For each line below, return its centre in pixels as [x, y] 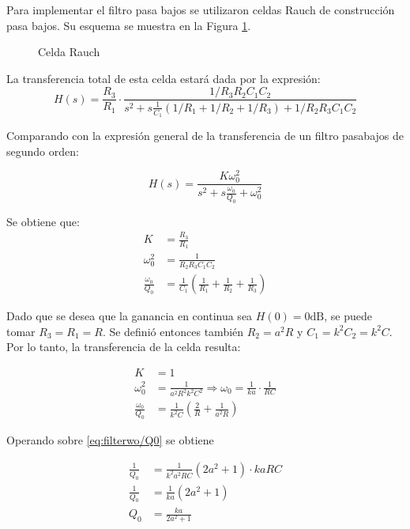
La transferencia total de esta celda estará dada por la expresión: [164, 78]
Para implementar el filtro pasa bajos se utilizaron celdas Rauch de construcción [201, 9]
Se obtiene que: [43, 221]
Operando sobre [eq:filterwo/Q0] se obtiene [110, 440]
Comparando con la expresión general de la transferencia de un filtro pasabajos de [205, 136]
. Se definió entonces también [173, 331]
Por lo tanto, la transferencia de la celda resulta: [124, 347]
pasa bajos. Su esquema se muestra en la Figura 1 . [129, 25]
